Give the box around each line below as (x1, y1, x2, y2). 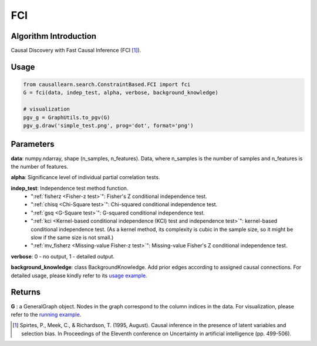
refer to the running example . (11, 311, 82, 318)
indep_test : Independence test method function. (11, 184, 129, 192)
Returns (11, 287, 41, 297)
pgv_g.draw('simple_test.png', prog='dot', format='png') (23, 122, 194, 129)
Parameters (11, 139, 55, 149)
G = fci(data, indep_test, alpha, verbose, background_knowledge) (23, 89, 218, 96)
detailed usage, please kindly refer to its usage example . (11, 272, 148, 279)
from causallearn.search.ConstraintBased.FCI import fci (23, 81, 191, 88)
